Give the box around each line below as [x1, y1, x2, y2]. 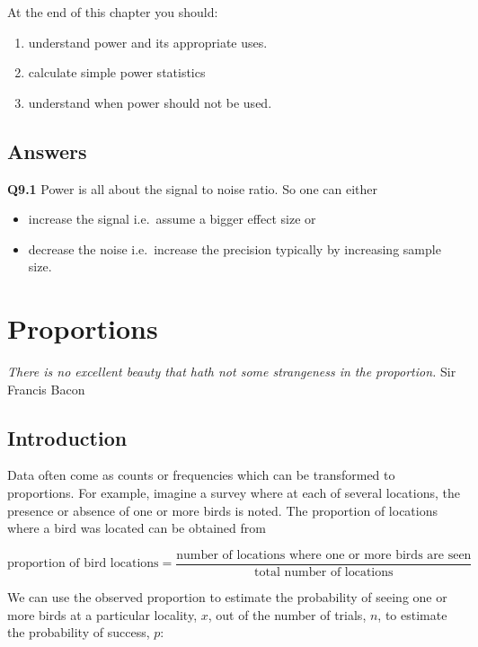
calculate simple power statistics [28, 63, 206, 82]
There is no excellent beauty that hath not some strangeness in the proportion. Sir [7, 362, 456, 381]
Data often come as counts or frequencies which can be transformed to [7, 465, 395, 484]
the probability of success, [7, 623, 150, 642]
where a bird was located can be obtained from [7, 518, 266, 537]
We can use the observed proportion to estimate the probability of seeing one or [7, 587, 447, 606]
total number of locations [254, 565, 394, 579]
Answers [7, 137, 87, 164]
